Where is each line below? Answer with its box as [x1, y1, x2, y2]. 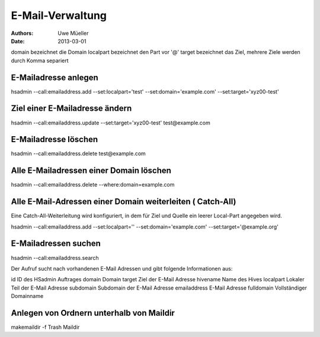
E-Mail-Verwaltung [11, 9, 107, 22]
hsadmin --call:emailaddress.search [11, 254, 99, 261]
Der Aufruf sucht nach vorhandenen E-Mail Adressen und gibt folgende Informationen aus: [11, 265, 233, 272]
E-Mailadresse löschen [11, 134, 98, 145]
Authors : [11, 30, 34, 37]
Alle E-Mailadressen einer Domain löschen [11, 166, 172, 176]
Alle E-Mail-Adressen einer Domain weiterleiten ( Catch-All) [11, 197, 236, 207]
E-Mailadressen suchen [11, 239, 101, 249]
